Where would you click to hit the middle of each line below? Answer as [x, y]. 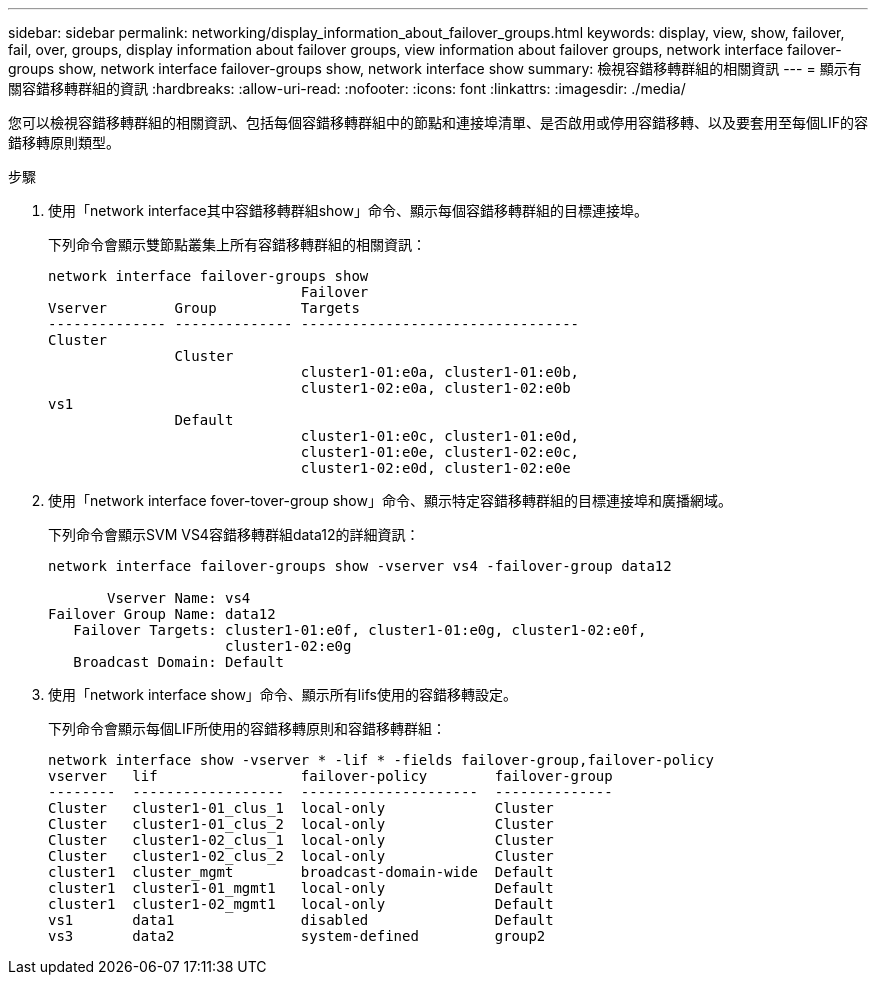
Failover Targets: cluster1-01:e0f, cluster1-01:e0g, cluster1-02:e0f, [360, 630]
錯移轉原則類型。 [64, 142]
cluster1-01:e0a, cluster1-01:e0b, [440, 372]
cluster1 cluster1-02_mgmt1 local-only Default [301, 904]
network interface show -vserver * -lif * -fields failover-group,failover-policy [381, 760]
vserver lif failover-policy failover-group [330, 776]
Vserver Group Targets [204, 308]
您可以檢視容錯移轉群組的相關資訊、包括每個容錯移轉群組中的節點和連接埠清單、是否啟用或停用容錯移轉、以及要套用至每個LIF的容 [438, 122]
